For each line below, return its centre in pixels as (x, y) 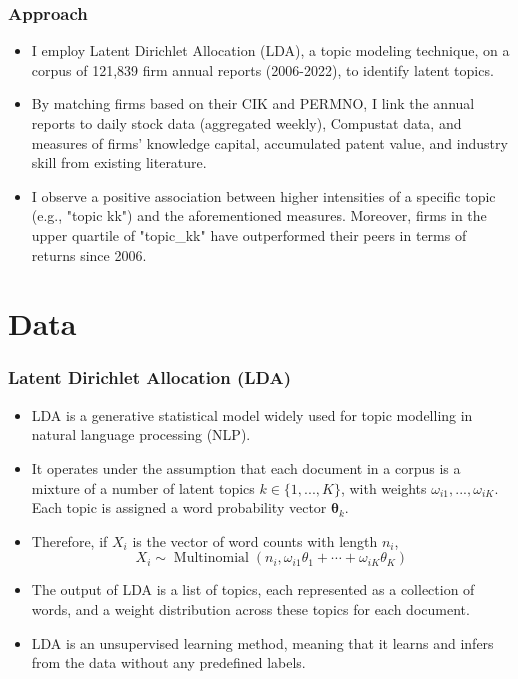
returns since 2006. (89, 254)
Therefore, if (69, 540)
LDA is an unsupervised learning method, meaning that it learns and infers (262, 642)
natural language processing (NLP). (141, 434)
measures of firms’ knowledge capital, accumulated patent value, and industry (269, 142)
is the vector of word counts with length (255, 540)
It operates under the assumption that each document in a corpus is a (246, 467)
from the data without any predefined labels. (168, 662)
